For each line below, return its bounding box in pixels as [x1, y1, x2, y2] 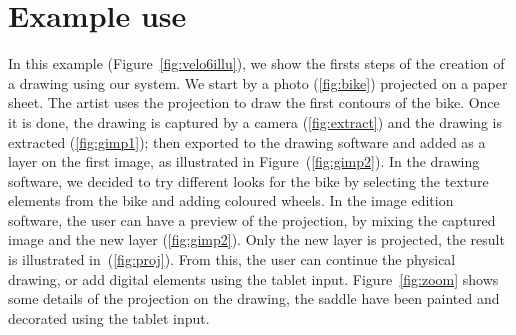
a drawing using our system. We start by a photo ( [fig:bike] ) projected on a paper [8, 72, 508, 93]
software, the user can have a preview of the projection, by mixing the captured [8, 209, 496, 230]
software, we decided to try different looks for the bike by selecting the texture [8, 170, 489, 191]
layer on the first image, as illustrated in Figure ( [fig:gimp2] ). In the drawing [8, 151, 480, 172]
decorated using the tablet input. [8, 307, 210, 328]
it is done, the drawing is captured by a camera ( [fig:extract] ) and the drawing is [8, 111, 502, 132]
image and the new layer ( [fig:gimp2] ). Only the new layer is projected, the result [8, 229, 505, 250]
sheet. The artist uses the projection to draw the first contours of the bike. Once [8, 92, 500, 113]
